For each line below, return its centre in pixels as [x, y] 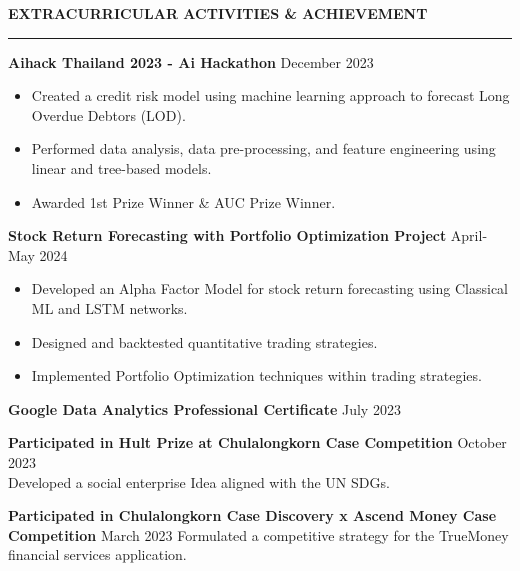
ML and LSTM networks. [109, 307]
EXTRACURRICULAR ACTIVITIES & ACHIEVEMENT [218, 13]
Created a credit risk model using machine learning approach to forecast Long [270, 95]
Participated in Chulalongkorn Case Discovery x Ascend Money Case [252, 515]
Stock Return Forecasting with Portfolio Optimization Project [227, 235]
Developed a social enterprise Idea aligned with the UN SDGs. [199, 481]
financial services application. [97, 554]
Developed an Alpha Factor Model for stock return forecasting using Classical [270, 288]
